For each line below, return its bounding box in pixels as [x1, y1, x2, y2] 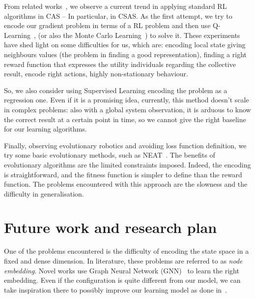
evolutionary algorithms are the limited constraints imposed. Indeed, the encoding [4, 159, 251, 169]
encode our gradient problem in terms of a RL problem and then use [4, 20, 211, 31]
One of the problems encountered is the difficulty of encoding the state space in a [4, 246, 249, 256]
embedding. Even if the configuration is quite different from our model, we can [4, 275, 241, 285]
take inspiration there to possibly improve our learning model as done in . [4, 284, 227, 295]
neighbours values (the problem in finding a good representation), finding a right [4, 49, 247, 59]
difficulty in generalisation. [4, 188, 84, 199]
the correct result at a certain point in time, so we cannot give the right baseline [4, 114, 246, 124]
